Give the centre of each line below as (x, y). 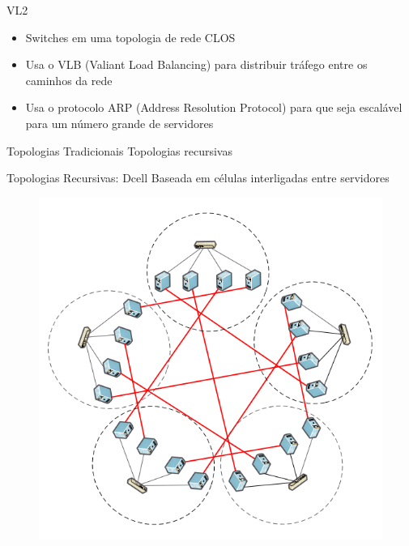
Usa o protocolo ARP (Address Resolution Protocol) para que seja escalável (214, 107)
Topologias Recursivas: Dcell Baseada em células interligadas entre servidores (198, 178)
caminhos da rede (69, 80)
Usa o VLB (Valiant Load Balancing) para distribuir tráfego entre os (196, 64)
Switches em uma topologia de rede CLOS (130, 37)
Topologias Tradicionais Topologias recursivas (119, 150)
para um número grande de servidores (119, 123)
